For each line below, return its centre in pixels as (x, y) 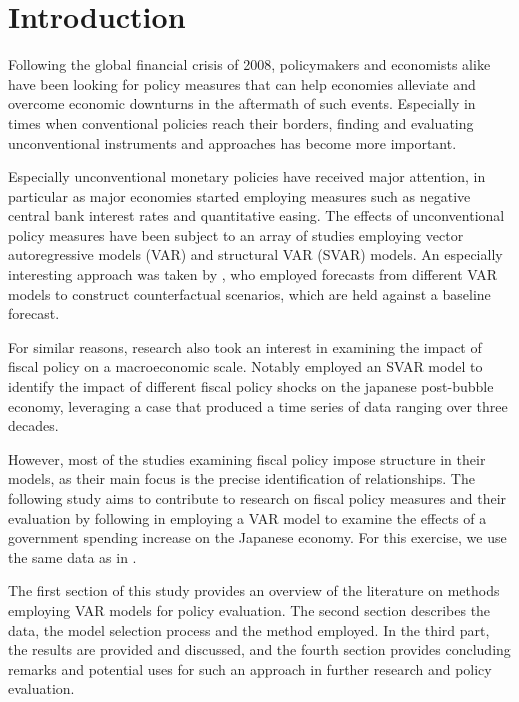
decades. (33, 425)
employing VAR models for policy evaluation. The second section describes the (249, 609)
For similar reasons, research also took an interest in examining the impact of (245, 346)
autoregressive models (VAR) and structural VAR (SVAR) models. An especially (255, 254)
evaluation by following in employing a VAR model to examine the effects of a (247, 517)
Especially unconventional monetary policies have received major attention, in (247, 176)
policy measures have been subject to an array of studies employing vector (236, 234)
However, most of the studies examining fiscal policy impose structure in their (247, 458)
